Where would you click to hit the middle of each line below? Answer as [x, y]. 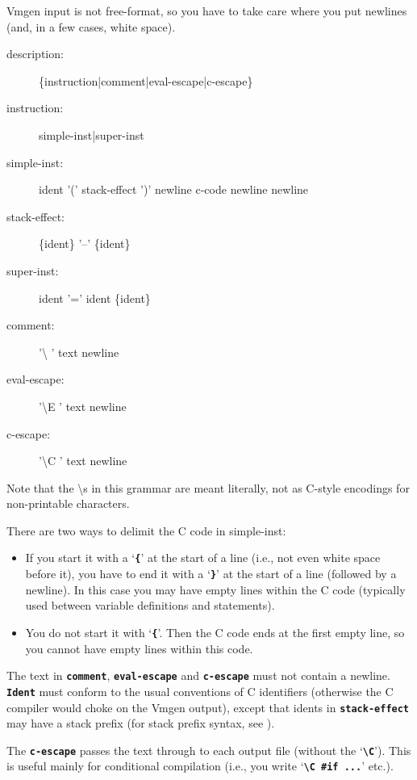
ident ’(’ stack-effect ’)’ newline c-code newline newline [174, 189]
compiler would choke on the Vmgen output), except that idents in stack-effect [208, 707]
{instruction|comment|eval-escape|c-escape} [146, 80]
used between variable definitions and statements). [150, 605]
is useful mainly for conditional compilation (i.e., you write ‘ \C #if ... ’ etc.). [200, 766]
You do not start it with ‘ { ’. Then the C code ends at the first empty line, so [215, 632]
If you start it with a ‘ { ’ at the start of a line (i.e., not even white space [203, 558]
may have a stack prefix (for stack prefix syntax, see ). [141, 723]
